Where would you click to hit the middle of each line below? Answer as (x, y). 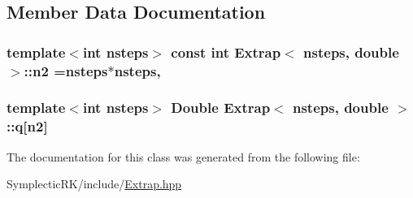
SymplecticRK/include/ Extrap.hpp (94, 184)
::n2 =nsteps (66, 70)
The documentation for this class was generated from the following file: (183, 156)
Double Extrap (221, 108)
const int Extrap (226, 52)
